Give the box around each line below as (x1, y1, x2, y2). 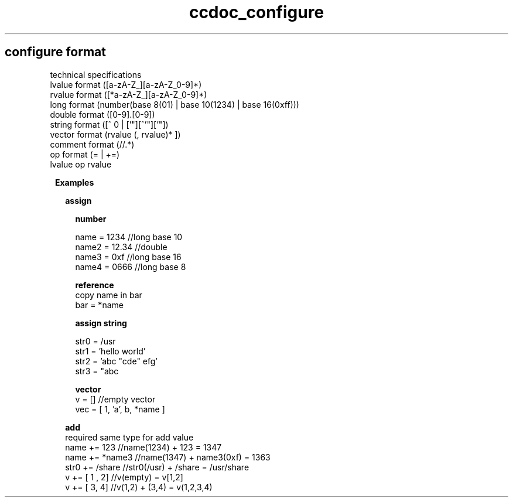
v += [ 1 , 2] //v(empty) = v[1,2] (65, 472, 183, 482)
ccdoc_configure (189, 2, 324, 22)
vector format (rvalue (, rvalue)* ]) (50, 129, 181, 139)
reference (75, 279, 114, 290)
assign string (75, 317, 127, 328)
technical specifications (50, 69, 142, 80)
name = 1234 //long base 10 (75, 231, 183, 242)
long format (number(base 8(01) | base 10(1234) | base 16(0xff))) (50, 99, 299, 110)
